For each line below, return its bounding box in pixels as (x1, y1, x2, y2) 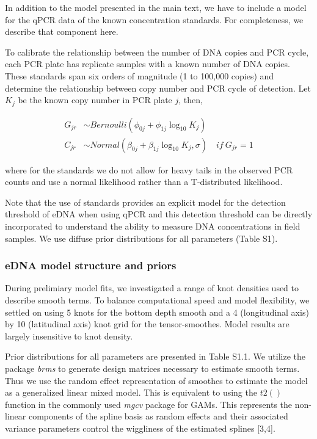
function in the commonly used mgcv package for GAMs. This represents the (5, 397, 293, 410)
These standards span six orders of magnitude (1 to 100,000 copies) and (5, 69, 274, 82)
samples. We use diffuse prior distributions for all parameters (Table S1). (5, 231, 278, 244)
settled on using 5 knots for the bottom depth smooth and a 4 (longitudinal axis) (5, 305, 309, 318)
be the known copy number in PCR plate (18, 93, 172, 106)
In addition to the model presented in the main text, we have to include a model (5, 1, 307, 13)
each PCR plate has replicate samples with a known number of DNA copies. (5, 57, 290, 70)
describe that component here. (5, 25, 118, 38)
